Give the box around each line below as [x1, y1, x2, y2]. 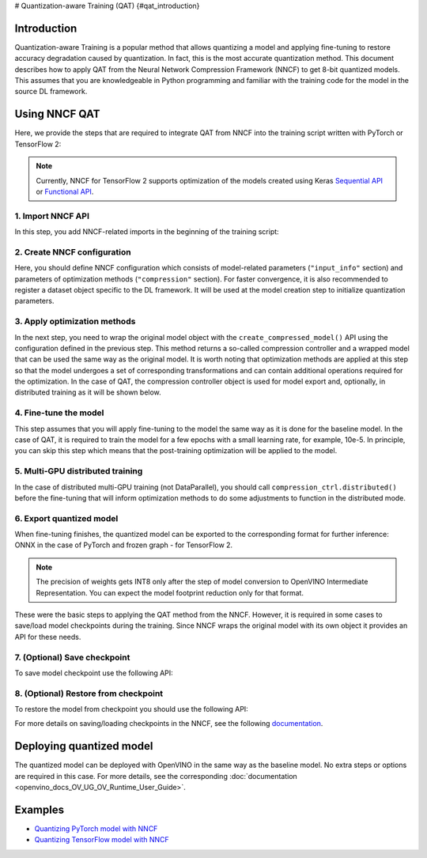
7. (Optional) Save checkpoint [14, 652, 130, 663]
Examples [14, 803, 65, 816]
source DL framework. [14, 87, 88, 96]
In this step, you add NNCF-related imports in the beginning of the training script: [14, 227, 280, 236]
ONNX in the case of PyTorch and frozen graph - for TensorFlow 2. [14, 540, 233, 550]
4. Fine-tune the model [14, 407, 104, 418]
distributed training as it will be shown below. [14, 387, 161, 397]
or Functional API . [36, 187, 94, 196]
